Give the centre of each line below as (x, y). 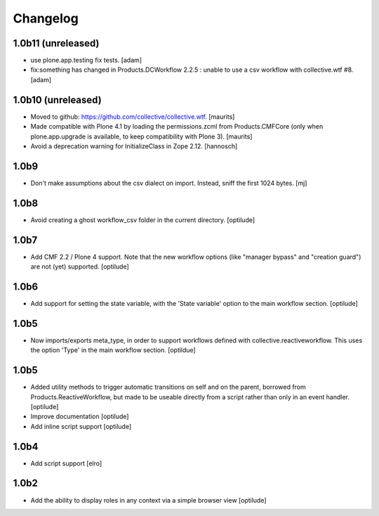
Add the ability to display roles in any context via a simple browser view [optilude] (148, 500)
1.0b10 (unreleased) (57, 99)
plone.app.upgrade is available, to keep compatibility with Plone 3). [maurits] (141, 136)
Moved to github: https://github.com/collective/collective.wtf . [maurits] (133, 117)
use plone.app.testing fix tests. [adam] (86, 60)
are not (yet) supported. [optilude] (80, 266)
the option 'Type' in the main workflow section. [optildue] (113, 350)
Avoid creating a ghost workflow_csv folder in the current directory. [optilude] (143, 220)
